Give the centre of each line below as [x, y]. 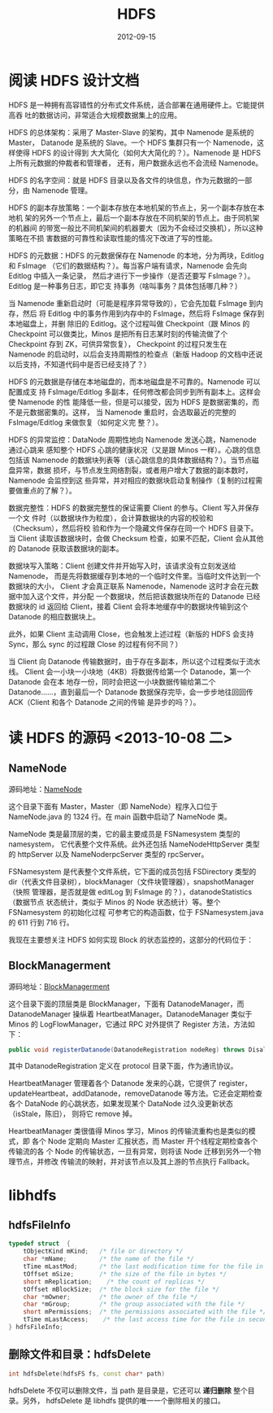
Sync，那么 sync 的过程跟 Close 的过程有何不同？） [95, 644]
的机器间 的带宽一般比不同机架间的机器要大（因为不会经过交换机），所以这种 [136, 228]
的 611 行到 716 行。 [41, 922]
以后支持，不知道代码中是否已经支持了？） [80, 364]
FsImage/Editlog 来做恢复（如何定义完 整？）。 [86, 422]
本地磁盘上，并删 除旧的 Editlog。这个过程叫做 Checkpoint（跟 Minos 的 [129, 323]
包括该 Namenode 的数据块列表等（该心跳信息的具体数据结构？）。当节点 [130, 460]
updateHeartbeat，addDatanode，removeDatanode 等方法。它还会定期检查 [135, 1094]
